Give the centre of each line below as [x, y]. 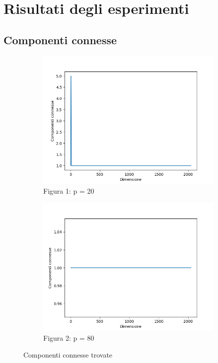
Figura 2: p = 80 [69, 338]
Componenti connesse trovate [68, 354]
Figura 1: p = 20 [69, 191]
